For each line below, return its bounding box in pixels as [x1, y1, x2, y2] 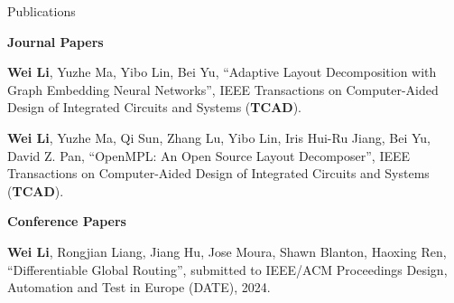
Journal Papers [7, 32, 104, 51]
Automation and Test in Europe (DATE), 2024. [7, 278, 271, 297]
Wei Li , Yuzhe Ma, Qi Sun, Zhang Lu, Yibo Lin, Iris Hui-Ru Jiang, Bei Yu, [7, 128, 431, 147]
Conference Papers [7, 212, 126, 231]
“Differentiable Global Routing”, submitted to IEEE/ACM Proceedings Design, [7, 260, 448, 279]
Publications [7, 2, 76, 20]
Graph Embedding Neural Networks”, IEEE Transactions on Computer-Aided [7, 80, 439, 99]
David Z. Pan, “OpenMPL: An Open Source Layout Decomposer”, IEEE [7, 146, 411, 165]
